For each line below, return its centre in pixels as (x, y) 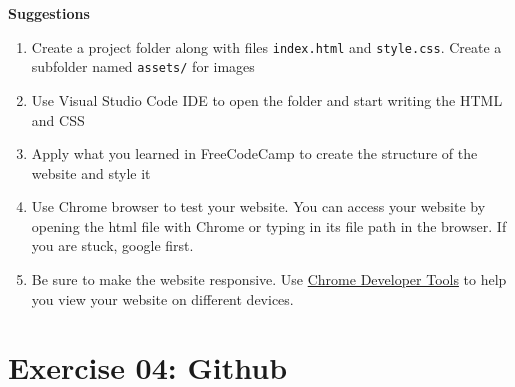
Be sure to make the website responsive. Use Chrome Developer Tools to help (269, 279)
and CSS (58, 119)
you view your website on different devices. (162, 298)
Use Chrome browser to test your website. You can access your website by (258, 206)
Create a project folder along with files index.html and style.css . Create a (266, 46)
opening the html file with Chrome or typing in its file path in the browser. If (269, 225)
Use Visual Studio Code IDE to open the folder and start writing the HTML (267, 99)
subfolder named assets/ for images (143, 66)
